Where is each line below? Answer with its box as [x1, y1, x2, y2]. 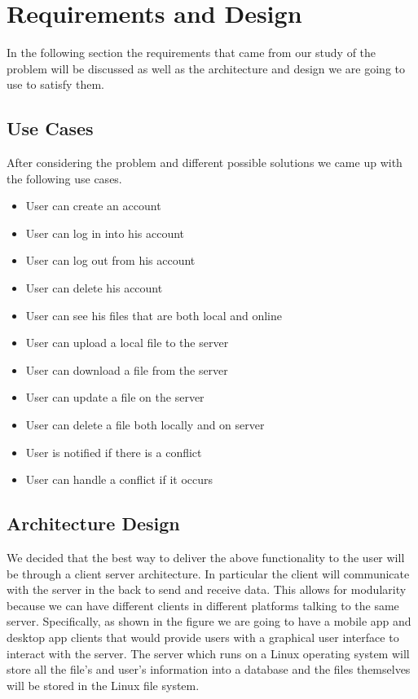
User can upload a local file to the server [25, 334, 229, 351]
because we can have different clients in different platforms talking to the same [7, 596, 399, 613]
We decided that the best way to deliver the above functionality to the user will [7, 549, 405, 566]
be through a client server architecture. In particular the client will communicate [7, 565, 410, 582]
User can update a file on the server [25, 389, 205, 406]
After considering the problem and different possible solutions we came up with [7, 154, 403, 171]
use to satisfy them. [7, 76, 104, 93]
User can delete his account [25, 279, 163, 297]
